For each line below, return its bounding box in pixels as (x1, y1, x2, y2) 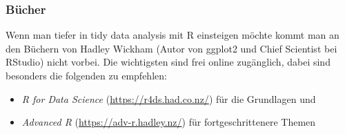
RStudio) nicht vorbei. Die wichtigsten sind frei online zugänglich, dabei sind (6, 55, 331, 69)
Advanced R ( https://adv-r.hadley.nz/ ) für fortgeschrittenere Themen (21, 115, 316, 129)
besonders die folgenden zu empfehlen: (6, 68, 167, 82)
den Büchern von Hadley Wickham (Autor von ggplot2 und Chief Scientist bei (6, 41, 337, 55)
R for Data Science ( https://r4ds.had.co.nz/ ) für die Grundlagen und (21, 91, 316, 106)
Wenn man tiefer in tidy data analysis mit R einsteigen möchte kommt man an (6, 28, 339, 42)
